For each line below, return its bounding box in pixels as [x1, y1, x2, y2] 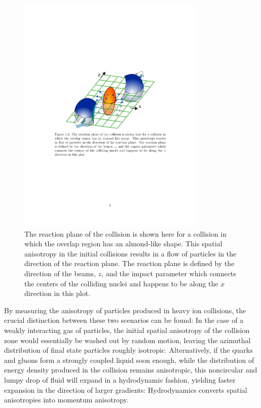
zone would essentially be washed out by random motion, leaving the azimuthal [4, 335, 251, 345]
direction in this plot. [24, 288, 91, 299]
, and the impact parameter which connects [101, 268, 236, 279]
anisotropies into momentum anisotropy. [4, 394, 129, 405]
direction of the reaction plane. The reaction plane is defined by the [24, 258, 235, 269]
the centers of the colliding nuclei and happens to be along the [24, 278, 218, 288]
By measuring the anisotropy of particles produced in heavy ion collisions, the [4, 305, 246, 315]
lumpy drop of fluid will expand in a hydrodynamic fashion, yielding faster [4, 375, 236, 385]
